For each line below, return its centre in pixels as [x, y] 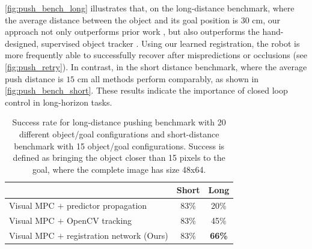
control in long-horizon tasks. [59, 102]
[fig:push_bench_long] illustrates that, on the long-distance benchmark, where [150, 8]
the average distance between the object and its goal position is [122, 19]
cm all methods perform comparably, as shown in [168, 78]
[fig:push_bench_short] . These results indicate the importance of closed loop [146, 90]
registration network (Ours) [117, 235]
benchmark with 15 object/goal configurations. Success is [119, 145]
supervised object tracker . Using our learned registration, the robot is [170, 43]
